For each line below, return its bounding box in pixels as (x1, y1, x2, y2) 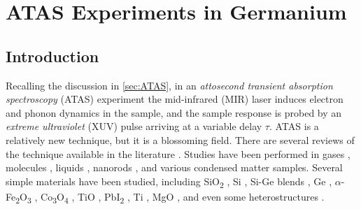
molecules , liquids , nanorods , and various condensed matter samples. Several (6, 160, 343, 175)
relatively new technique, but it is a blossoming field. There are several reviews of (6, 132, 355, 147)
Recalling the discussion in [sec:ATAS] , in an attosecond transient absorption (6, 78, 333, 92)
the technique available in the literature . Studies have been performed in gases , (6, 146, 351, 161)
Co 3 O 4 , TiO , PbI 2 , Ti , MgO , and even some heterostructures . (41, 189, 325, 206)
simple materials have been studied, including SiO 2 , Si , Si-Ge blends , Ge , (6, 173, 332, 190)
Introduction (6, 45, 99, 66)
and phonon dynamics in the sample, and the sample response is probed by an (6, 105, 342, 120)
